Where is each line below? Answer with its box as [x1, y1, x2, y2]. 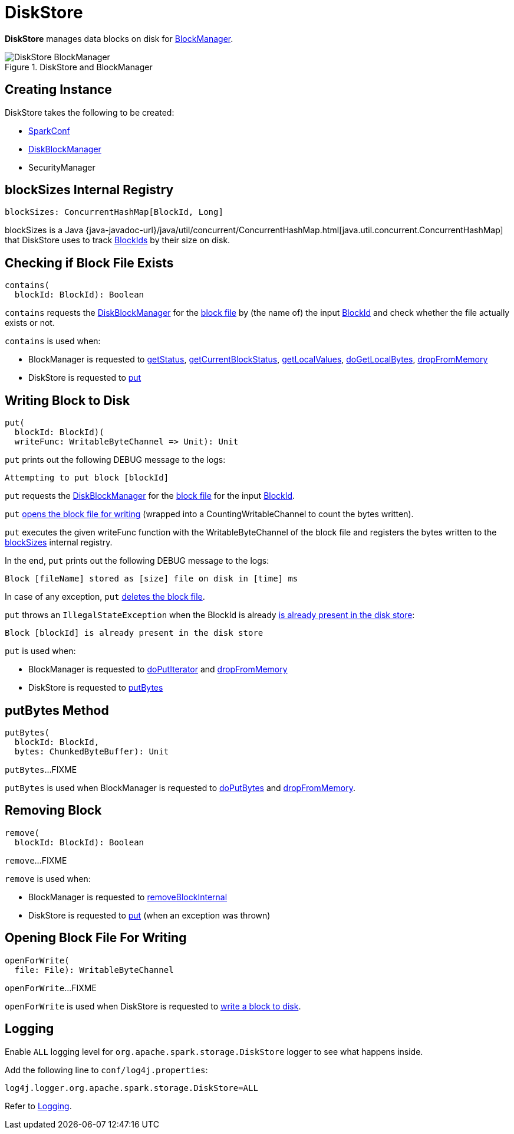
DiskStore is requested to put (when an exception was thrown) [28, 910, 271, 920]
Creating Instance [5, 82, 112, 97]
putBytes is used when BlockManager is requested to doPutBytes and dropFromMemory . [5, 782, 355, 793]
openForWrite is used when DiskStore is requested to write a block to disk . [5, 1001, 301, 1011]
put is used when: [5, 646, 76, 656]
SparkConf [28, 125, 70, 136]
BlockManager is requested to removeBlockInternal [28, 891, 228, 902]
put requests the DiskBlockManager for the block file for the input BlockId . [5, 491, 295, 501]
